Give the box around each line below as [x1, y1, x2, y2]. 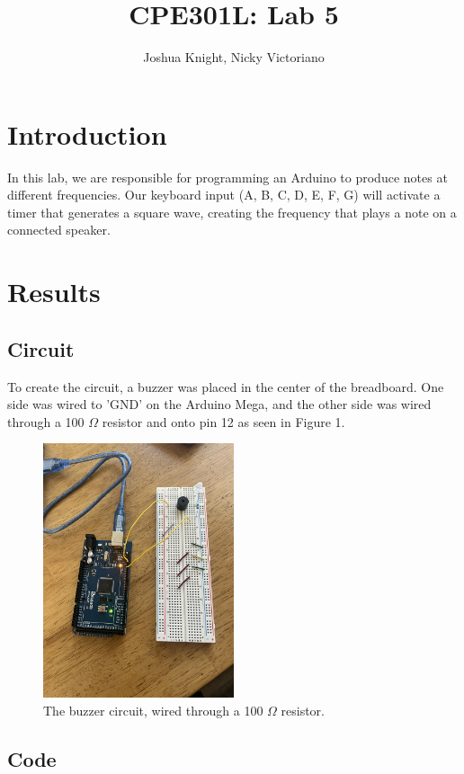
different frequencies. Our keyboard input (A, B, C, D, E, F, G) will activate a [7, 185, 441, 204]
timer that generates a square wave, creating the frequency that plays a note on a [7, 202, 457, 221]
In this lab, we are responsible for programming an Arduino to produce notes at [7, 167, 448, 186]
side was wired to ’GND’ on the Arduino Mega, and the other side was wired [7, 395, 432, 414]
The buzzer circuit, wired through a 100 [43, 700, 263, 719]
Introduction [7, 115, 167, 152]
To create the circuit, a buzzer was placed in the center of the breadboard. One [7, 377, 444, 396]
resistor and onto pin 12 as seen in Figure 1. [102, 412, 345, 431]
